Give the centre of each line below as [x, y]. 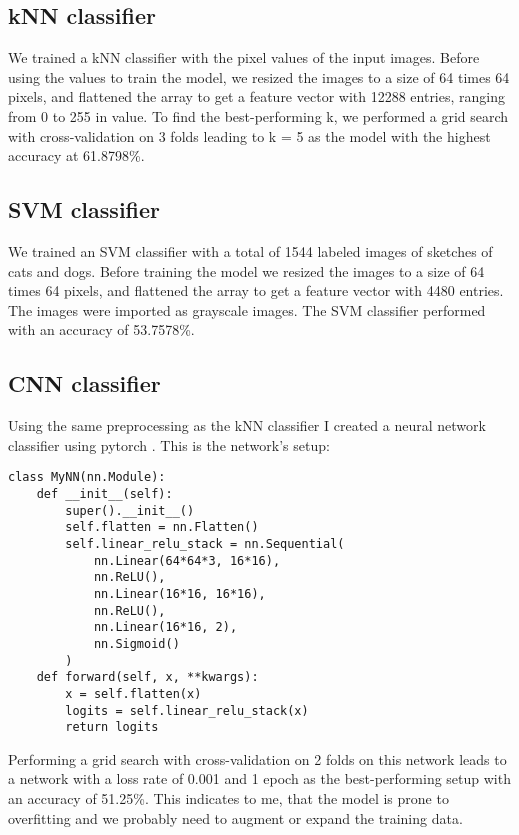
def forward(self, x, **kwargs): [147, 677]
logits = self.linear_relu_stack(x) [187, 710]
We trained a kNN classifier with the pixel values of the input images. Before [244, 57]
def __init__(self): [104, 493]
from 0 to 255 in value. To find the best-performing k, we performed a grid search [258, 115]
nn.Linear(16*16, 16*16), [179, 593]
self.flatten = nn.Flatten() [162, 527]
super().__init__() [130, 510]
